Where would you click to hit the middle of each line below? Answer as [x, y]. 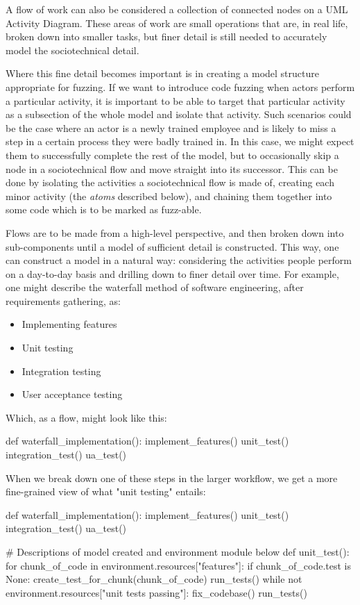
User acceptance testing [72, 394]
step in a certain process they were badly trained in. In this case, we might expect [180, 141]
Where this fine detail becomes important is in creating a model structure [162, 73]
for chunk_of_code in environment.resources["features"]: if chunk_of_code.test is [178, 565]
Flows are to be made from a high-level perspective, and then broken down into [175, 232]
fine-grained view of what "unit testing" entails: [106, 491]
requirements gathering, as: [63, 300]
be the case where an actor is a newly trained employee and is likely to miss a [171, 127]
